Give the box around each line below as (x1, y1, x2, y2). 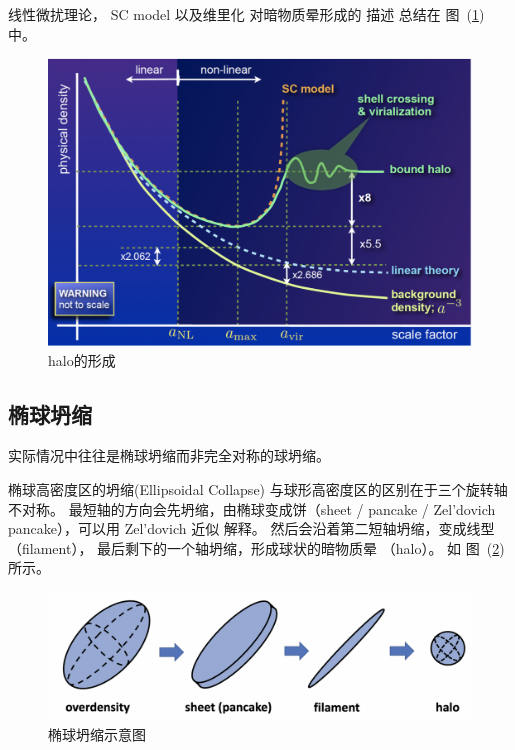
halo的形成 (48, 349, 116, 370)
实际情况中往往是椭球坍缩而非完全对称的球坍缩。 (8, 445, 330, 466)
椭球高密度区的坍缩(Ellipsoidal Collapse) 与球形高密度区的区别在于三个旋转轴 (8, 478, 508, 499)
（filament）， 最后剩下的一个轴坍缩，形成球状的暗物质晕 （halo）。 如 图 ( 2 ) (8, 537, 505, 558)
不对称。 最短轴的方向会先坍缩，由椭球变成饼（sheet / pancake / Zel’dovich (8, 498, 496, 519)
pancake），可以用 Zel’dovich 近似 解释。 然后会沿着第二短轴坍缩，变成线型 (8, 518, 495, 539)
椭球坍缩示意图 (48, 723, 146, 744)
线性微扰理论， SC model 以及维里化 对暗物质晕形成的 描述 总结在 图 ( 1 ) (8, 4, 485, 24)
